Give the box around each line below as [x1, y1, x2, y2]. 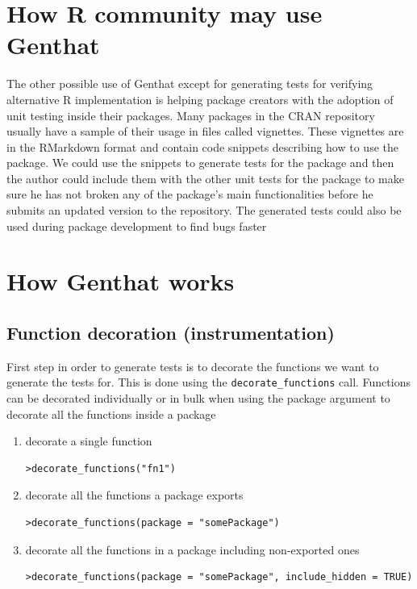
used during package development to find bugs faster [6, 217, 267, 234]
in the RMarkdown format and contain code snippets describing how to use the [6, 138, 398, 155]
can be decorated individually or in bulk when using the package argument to [6, 390, 390, 407]
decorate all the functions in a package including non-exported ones [25, 541, 360, 558]
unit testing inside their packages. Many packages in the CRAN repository [6, 107, 375, 123]
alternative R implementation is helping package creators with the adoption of [6, 90, 394, 107]
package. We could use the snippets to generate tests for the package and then [6, 154, 394, 171]
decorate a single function [25, 432, 152, 449]
